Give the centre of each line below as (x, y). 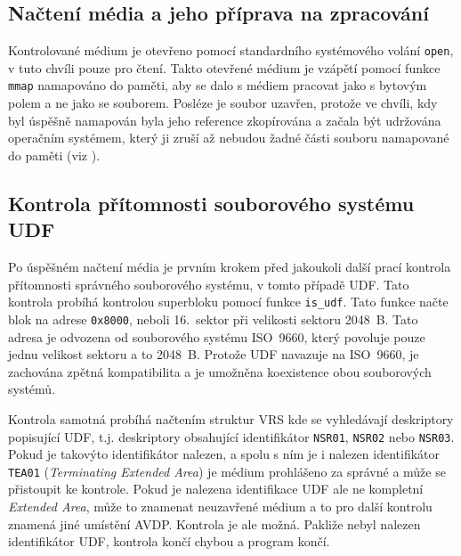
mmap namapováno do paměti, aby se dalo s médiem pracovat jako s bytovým (218, 85)
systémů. (32, 389)
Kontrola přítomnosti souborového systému (211, 203)
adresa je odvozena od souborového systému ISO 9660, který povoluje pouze (217, 336)
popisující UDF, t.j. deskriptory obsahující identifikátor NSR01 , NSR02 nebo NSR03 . (231, 436)
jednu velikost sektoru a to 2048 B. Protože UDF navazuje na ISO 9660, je (214, 354)
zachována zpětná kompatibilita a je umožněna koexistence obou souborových (220, 371)
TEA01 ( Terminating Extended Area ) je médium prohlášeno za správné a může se (227, 471)
